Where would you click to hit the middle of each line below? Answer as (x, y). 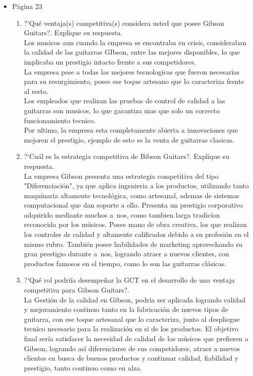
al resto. (36, 91)
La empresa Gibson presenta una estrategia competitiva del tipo (121, 176)
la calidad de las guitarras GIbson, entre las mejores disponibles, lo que (132, 52)
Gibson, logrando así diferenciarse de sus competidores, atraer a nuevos (132, 348)
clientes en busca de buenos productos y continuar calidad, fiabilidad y (131, 358)
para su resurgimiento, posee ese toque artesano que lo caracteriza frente (134, 81)
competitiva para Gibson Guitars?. (76, 290)
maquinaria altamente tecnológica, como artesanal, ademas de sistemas (131, 195)
